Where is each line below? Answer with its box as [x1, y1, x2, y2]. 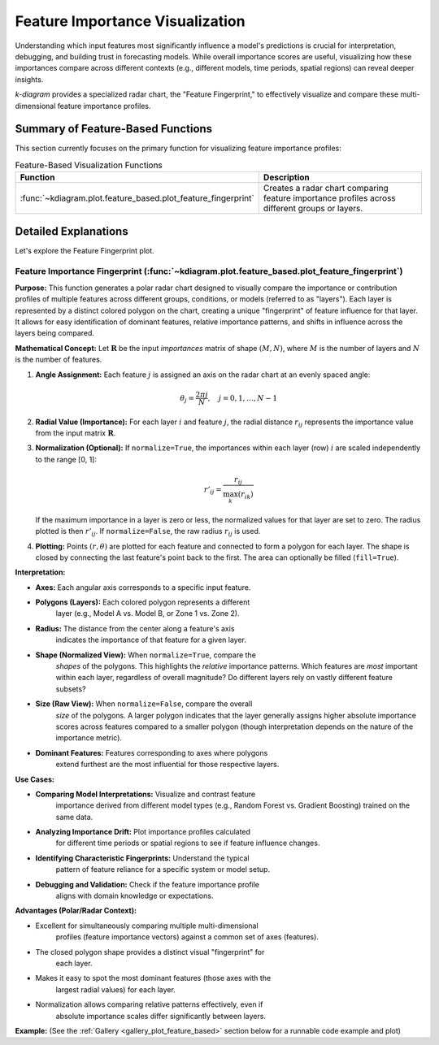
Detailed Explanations [15, 224, 129, 238]
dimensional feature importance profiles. [15, 101, 151, 111]
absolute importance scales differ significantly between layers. [55, 1011, 266, 1021]
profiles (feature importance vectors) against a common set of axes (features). [55, 932, 319, 942]
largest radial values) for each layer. [55, 984, 176, 995]
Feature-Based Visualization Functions [15, 159, 163, 171]
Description [263, 171, 311, 183]
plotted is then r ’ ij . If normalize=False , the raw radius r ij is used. [35, 527, 261, 538]
